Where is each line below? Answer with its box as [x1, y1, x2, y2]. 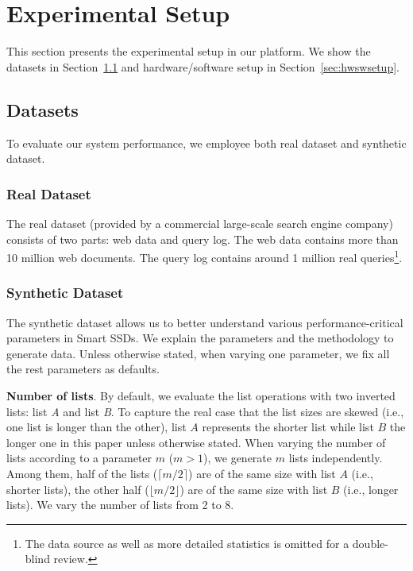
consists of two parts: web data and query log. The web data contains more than [6, 230, 399, 247]
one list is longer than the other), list [6, 419, 187, 435]
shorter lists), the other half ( [6, 480, 149, 497]
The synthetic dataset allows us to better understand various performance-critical [6, 314, 403, 330]
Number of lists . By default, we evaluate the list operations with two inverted [6, 387, 396, 403]
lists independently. [288, 449, 383, 466]
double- [352, 534, 388, 551]
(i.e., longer [343, 480, 399, 497]
